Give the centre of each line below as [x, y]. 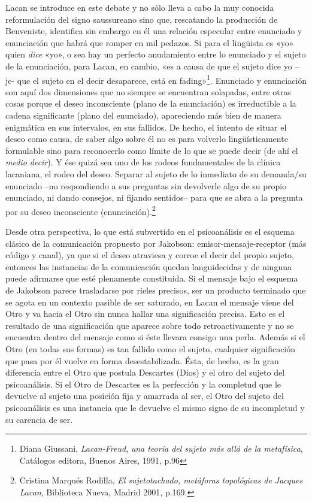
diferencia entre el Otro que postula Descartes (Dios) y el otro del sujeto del [145, 372]
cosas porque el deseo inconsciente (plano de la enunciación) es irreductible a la [151, 103]
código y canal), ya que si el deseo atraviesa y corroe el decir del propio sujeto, [150, 255]
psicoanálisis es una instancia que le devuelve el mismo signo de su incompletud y [155, 407]
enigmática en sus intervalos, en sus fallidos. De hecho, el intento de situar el [146, 127]
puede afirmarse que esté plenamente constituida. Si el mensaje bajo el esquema [152, 278]
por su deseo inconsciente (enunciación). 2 [81, 210]
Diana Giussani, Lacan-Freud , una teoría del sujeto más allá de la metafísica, [161, 448]
